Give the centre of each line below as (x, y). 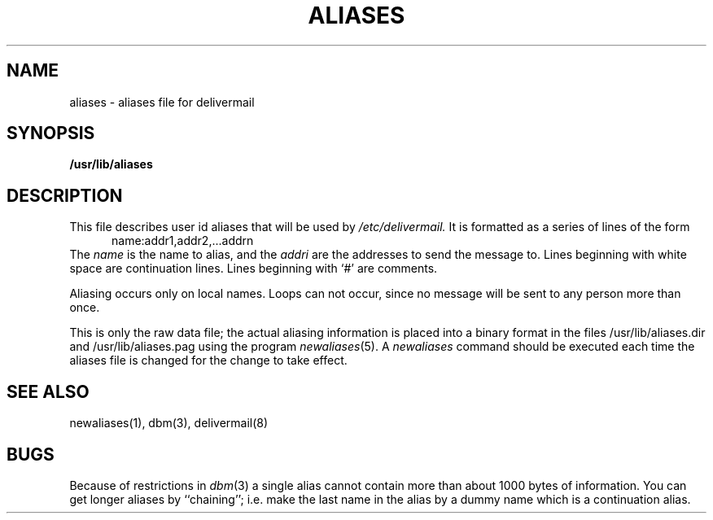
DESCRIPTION (65, 195)
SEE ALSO (48, 391)
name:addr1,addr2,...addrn (183, 241)
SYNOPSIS (51, 133)
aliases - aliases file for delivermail (162, 102)
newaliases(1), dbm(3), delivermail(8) (169, 423)
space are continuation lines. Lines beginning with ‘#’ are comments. (254, 269)
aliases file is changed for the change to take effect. (208, 361)
